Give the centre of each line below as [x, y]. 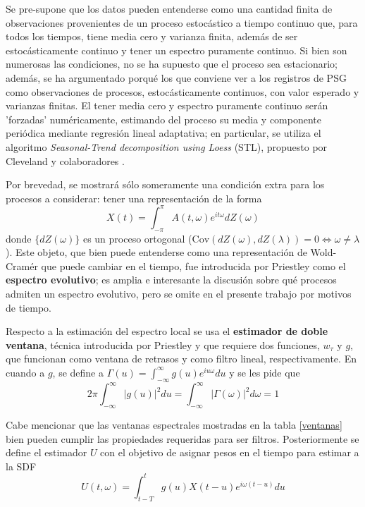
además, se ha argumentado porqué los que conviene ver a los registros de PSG [176, 77]
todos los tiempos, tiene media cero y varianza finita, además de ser [152, 36]
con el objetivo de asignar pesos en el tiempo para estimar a [230, 452]
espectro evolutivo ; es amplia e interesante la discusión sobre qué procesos [171, 280]
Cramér [22, 265]
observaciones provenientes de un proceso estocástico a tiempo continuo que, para [182, 22]
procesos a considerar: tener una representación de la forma [134, 198]
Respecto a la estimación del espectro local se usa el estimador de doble [167, 331]
